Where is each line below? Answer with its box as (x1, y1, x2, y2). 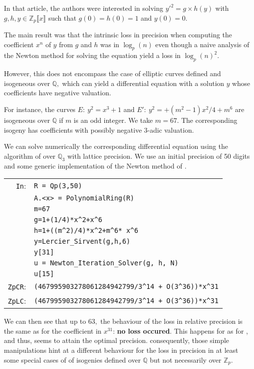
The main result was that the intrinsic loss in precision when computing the (4, 29, 232, 40)
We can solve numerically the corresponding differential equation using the (4, 141, 228, 151)
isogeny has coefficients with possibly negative (4, 124, 142, 135)
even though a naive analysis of (155, 39, 250, 49)
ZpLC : (8, 295, 26, 307)
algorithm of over (4, 150, 56, 161)
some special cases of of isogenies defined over (4, 354, 141, 365)
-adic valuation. (147, 124, 194, 135)
